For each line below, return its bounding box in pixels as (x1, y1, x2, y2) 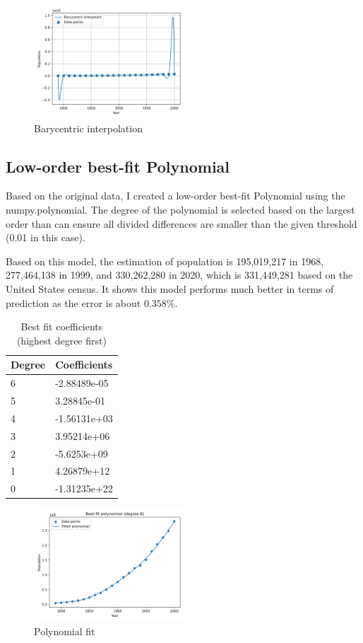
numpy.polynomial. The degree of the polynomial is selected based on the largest (6, 202, 355, 216)
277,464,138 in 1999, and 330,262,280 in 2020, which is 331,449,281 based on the (6, 267, 353, 282)
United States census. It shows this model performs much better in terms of (6, 281, 334, 296)
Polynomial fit (34, 623, 95, 638)
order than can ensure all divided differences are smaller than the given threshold (6, 216, 357, 231)
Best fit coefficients (20, 319, 103, 334)
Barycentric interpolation (34, 120, 143, 135)
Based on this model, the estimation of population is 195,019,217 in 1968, (6, 253, 324, 268)
